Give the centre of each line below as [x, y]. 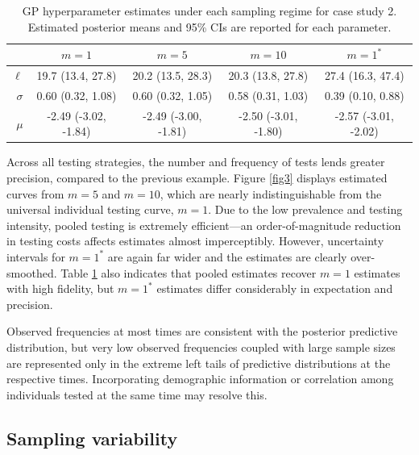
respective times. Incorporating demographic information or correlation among [200, 379]
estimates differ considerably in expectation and [275, 288]
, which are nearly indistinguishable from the [271, 193]
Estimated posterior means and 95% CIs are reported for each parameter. [209, 26]
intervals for [36, 256]
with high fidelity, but [60, 288]
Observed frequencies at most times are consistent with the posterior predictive [202, 331]
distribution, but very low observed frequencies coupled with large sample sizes [201, 346]
